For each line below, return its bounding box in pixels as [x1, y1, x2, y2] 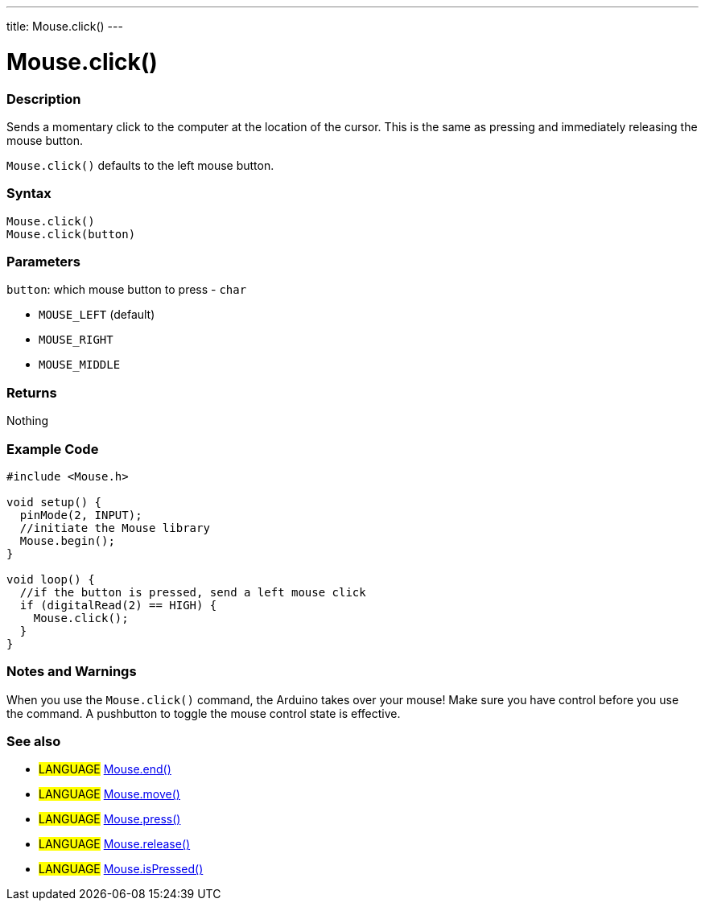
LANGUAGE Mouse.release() [39, 837, 191, 851]
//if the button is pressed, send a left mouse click [19, 585, 366, 599]
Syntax [6, 185, 52, 202]
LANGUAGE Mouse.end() [39, 762, 171, 777]
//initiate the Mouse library [19, 521, 210, 534]
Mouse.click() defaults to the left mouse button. [6, 158, 274, 172]
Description [6, 90, 81, 107]
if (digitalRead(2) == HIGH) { [19, 598, 217, 612]
